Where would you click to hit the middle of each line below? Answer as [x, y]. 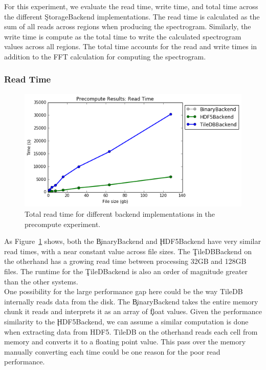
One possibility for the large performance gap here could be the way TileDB [124, 291]
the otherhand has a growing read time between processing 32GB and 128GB [125, 261]
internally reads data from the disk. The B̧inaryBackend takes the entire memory [131, 301]
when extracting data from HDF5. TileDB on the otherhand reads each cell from [131, 331]
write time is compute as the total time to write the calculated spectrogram [123, 36]
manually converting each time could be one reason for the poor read [112, 351]
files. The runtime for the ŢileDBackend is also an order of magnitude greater [126, 271]
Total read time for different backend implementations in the [120, 214]
